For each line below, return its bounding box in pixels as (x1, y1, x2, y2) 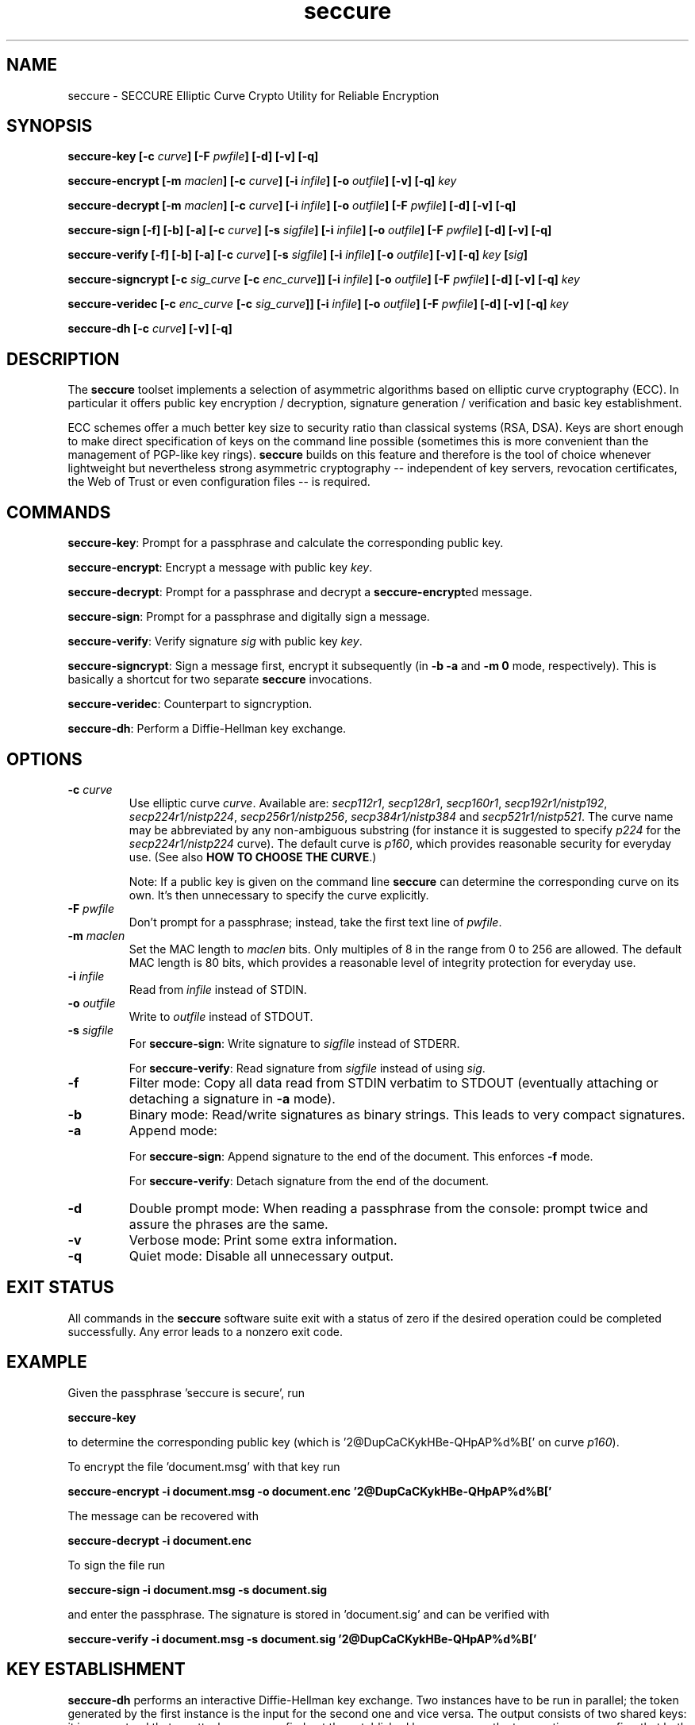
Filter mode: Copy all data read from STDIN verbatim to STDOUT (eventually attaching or (129, 1074, 659, 1091)
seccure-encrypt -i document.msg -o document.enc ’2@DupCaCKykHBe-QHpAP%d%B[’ (67, 1484, 552, 1498)
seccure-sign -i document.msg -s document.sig (67, 1582, 328, 1596)
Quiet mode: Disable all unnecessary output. (129, 1247, 394, 1264)
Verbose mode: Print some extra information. (129, 1231, 397, 1248)
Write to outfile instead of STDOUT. (129, 1009, 313, 1023)
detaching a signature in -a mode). (129, 1090, 336, 1107)
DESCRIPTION (6, 348, 120, 369)
